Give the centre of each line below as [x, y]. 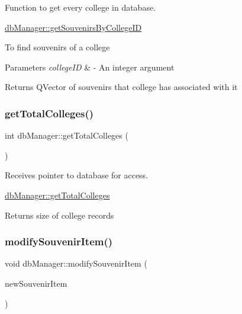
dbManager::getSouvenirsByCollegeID [73, 27]
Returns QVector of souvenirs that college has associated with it [121, 87]
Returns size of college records [59, 215]
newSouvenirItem [36, 283]
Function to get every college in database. [80, 7]
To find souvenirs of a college [57, 47]
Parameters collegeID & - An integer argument [90, 67]
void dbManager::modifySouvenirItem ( [76, 263]
